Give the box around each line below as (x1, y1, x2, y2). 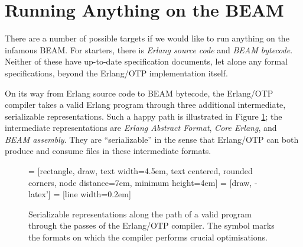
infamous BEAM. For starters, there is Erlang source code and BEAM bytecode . (5, 43, 293, 56)
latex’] (28, 188, 51, 200)
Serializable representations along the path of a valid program (28, 207, 252, 220)
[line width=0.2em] (62, 188, 131, 200)
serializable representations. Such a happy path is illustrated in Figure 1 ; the (5, 110, 282, 122)
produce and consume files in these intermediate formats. (5, 145, 211, 157)
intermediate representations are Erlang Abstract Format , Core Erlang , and (5, 121, 277, 134)
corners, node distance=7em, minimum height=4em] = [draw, (28, 176, 252, 188)
